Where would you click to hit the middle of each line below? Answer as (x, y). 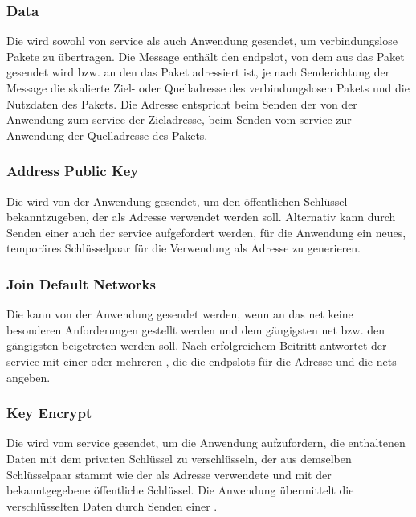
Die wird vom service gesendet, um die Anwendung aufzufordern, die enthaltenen (206, 443)
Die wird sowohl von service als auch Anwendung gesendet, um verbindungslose (202, 41)
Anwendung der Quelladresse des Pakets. (107, 135)
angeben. (29, 377)
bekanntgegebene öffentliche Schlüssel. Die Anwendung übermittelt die (180, 490)
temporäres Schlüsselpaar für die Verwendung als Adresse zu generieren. (184, 248)
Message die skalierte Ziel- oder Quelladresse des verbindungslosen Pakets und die (208, 88)
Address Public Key (73, 171)
